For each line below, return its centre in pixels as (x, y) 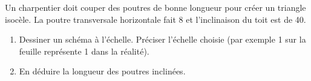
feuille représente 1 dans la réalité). (84, 51)
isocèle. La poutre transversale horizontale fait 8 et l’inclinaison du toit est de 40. (155, 19)
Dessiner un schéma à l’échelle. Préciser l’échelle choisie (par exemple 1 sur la (162, 39)
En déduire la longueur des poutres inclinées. (102, 71)
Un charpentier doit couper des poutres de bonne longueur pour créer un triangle (155, 7)
